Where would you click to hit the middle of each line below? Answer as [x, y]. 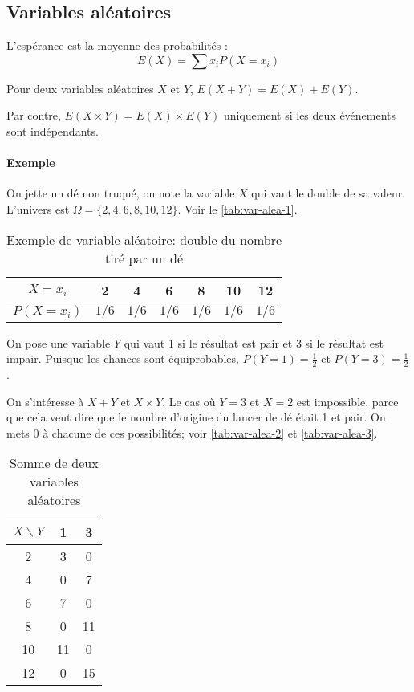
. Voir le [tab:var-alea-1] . [237, 208]
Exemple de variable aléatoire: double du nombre [144, 239]
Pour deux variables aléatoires [80, 88]
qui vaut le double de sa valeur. [329, 193]
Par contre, [34, 115]
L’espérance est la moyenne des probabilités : [117, 45]
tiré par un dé [144, 258]
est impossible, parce [347, 401]
